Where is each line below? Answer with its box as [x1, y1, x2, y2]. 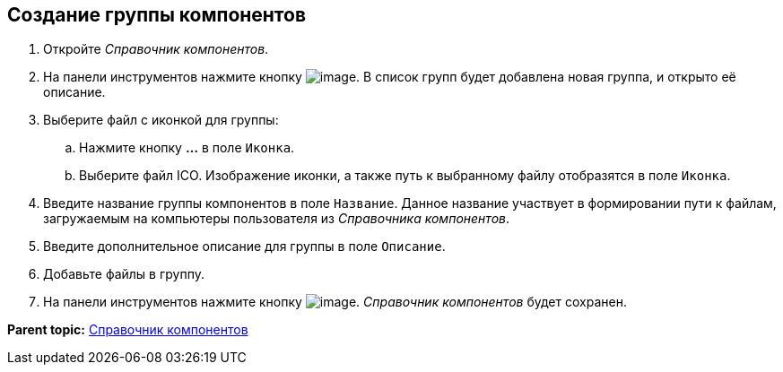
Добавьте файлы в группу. [43, 266, 204, 282]
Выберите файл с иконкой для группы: [43, 112, 279, 128]
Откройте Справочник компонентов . [43, 41, 269, 57]
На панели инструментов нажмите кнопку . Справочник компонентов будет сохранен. [43, 294, 627, 310]
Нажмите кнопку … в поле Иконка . [79, 140, 295, 156]
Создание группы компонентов [7, 4, 307, 26]
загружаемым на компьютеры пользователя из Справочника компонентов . [43, 211, 509, 227]
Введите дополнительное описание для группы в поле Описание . [43, 238, 446, 255]
